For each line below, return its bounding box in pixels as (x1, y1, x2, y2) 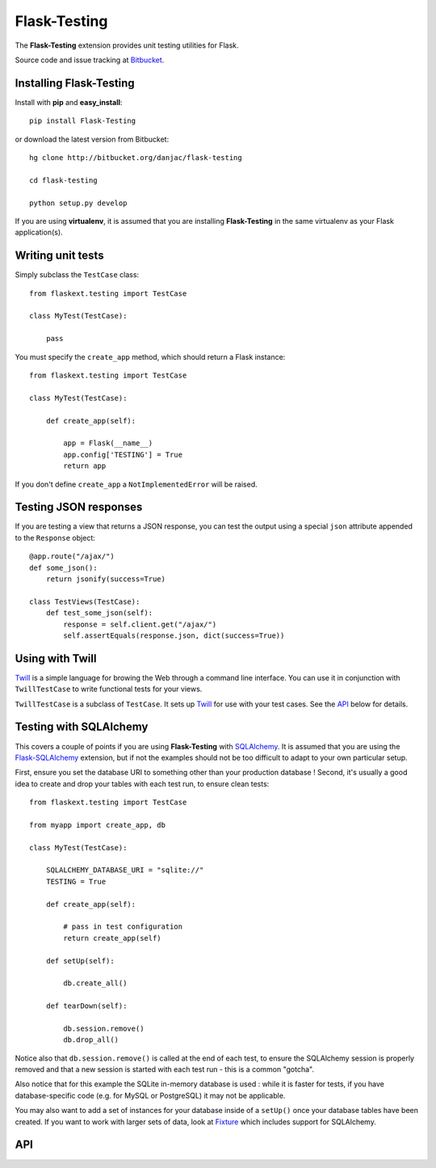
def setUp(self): (45, 956, 115, 965)
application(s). (15, 227, 64, 238)
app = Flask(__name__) (63, 439, 153, 448)
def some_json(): (29, 563, 98, 572)
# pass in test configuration (63, 922, 183, 931)
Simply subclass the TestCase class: (15, 270, 140, 280)
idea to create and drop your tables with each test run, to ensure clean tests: (15, 778, 270, 788)
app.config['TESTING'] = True (63, 449, 183, 459)
